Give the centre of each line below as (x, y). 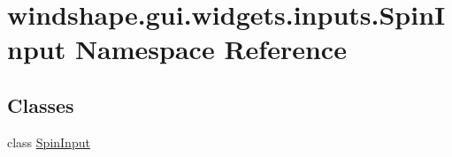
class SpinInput (49, 142)
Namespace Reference (211, 49)
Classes (41, 105)
